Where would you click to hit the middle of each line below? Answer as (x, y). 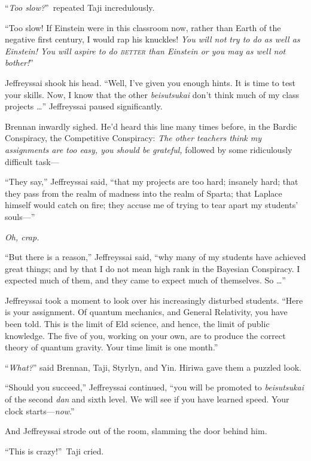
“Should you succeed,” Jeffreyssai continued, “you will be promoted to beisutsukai (154, 387)
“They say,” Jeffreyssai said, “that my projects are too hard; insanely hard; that (152, 181)
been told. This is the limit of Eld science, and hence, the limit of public (137, 324)
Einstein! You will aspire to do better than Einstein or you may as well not (145, 51)
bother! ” (19, 62)
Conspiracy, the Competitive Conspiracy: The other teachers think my (133, 138)
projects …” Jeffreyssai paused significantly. (84, 106)
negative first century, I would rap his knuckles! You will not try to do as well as (153, 39)
